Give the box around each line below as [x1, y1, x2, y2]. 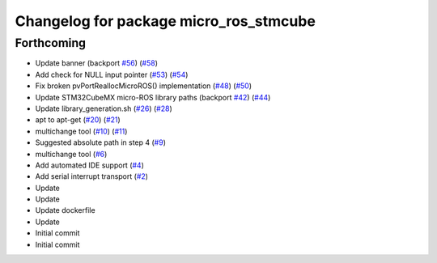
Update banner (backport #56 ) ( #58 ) [35, 58, 158, 68]
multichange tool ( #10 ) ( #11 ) [35, 126, 128, 136]
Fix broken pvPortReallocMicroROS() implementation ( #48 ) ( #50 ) [35, 81, 252, 91]
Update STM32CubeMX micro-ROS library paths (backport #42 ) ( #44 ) [35, 92, 271, 102]
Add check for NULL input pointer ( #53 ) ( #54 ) [35, 70, 189, 79]
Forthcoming [15, 36, 87, 50]
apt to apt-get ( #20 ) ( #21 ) [35, 115, 121, 125]
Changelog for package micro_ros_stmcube [15, 12, 316, 30]
